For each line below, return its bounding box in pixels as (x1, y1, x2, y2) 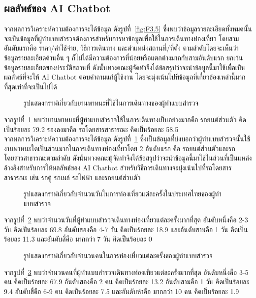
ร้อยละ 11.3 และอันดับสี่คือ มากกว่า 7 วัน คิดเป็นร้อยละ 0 (4, 234, 152, 244)
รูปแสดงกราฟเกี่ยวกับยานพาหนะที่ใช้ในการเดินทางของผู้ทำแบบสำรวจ (24, 98, 199, 108)
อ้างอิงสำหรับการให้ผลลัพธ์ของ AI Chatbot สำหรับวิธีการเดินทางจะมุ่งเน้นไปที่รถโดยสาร (4, 162, 232, 172)
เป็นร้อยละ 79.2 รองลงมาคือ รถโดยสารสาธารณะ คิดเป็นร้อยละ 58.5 (4, 124, 179, 134)
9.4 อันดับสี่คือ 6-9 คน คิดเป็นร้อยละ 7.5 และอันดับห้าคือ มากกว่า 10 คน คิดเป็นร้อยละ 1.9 (4, 286, 239, 296)
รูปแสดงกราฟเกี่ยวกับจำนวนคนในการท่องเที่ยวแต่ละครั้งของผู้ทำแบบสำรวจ (24, 250, 213, 261)
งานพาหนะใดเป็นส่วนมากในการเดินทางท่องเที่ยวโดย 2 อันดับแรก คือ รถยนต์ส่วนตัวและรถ (4, 143, 235, 153)
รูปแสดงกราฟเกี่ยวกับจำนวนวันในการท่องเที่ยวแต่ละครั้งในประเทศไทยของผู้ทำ (24, 189, 222, 199)
